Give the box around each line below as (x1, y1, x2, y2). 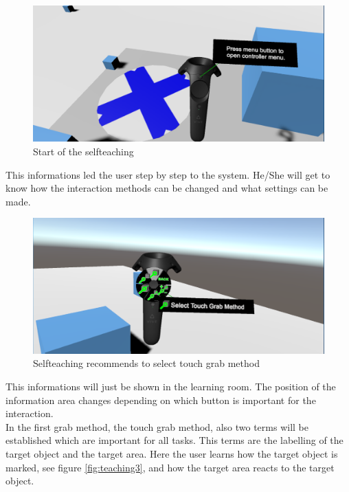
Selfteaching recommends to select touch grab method (33, 356, 260, 370)
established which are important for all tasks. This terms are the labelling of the (5, 433, 344, 447)
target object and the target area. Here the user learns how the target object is (5, 446, 338, 460)
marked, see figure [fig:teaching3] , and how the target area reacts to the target (5, 460, 335, 474)
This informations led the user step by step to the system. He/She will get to (5, 167, 330, 181)
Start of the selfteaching (33, 144, 134, 158)
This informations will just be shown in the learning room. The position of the (5, 379, 336, 393)
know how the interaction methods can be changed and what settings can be (5, 181, 328, 195)
